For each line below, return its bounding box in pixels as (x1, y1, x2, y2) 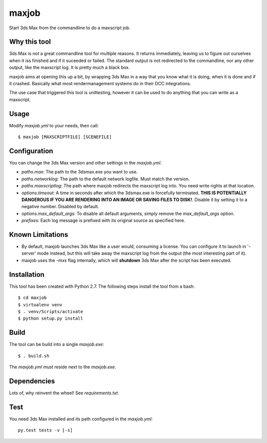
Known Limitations (9, 230, 69, 239)
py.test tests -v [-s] (18, 428, 73, 433)
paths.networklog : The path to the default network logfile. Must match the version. (21, 176, 190, 182)
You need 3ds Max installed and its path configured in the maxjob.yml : (9, 416, 153, 422)
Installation (9, 270, 44, 278)
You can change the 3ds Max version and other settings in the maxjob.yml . (9, 160, 162, 166)
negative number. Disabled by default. (21, 204, 99, 210)
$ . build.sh (18, 353, 49, 359)
